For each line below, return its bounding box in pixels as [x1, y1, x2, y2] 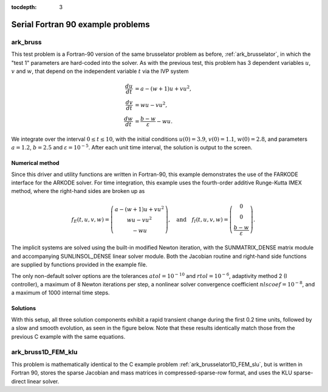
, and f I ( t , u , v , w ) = [168, 216, 229, 224]
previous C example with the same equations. [11, 333, 126, 340]
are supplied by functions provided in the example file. [11, 261, 148, 268]
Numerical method [11, 160, 60, 167]
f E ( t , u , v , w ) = [71, 216, 109, 224]
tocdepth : [11, 4, 37, 10]
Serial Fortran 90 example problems [11, 19, 150, 30]
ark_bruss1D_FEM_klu [11, 348, 78, 356]
